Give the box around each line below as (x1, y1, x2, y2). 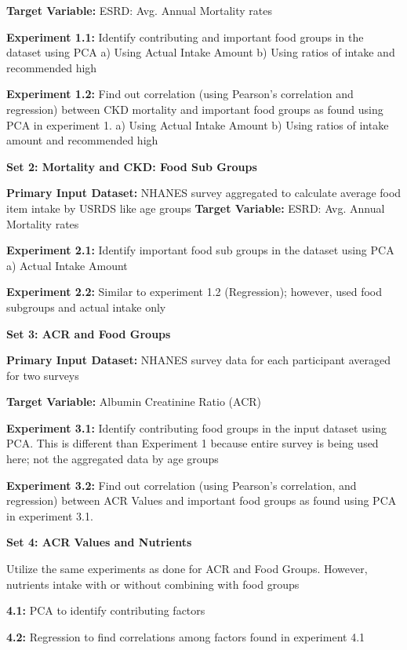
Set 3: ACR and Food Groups (6, 325, 171, 341)
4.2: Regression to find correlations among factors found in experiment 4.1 (6, 628, 365, 645)
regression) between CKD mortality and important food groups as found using (6, 100, 383, 117)
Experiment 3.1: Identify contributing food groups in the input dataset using (6, 419, 387, 436)
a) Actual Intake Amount (6, 257, 128, 273)
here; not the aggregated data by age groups (6, 451, 219, 467)
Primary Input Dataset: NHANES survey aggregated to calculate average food (6, 184, 402, 201)
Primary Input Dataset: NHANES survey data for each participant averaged (6, 352, 391, 368)
